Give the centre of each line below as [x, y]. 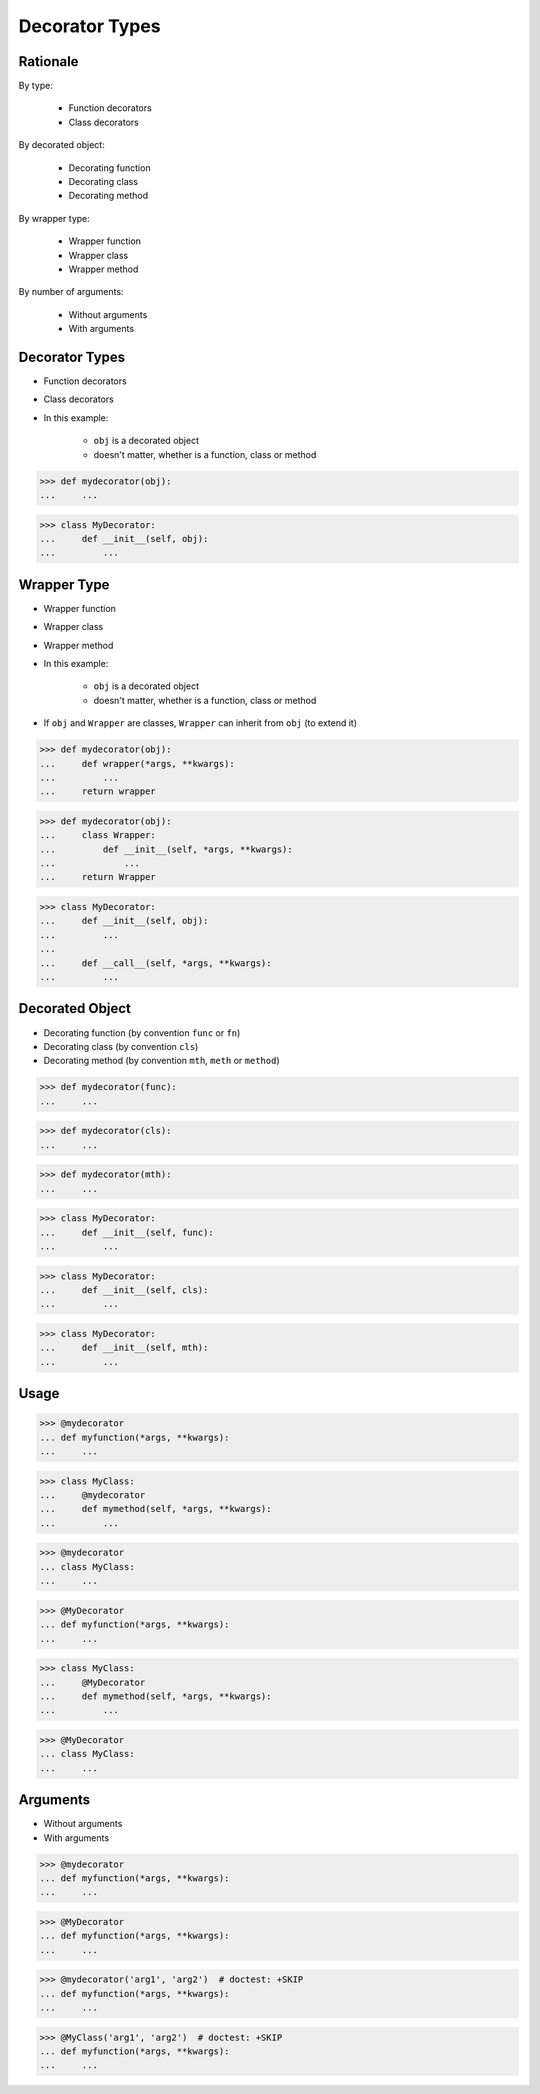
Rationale [48, 61]
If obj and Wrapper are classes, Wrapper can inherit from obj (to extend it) [200, 723]
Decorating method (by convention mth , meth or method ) [161, 1061]
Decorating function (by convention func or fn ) [142, 1032]
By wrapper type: [54, 218]
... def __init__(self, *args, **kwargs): [166, 849]
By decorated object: [61, 145]
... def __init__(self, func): [126, 1232]
